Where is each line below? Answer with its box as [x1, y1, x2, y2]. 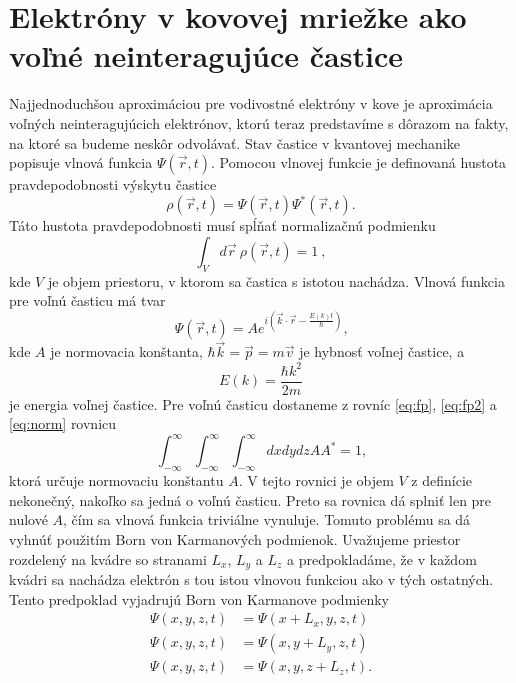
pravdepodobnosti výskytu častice [9, 174, 217, 195]
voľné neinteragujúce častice [9, 35, 403, 76]
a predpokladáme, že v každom [287, 548, 477, 569]
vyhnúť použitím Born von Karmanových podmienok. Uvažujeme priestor [9, 528, 461, 549]
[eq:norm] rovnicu [9, 413, 117, 434]
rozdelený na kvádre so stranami [9, 548, 207, 569]
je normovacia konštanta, [50, 341, 203, 362]
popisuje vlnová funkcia [9, 152, 153, 173]
